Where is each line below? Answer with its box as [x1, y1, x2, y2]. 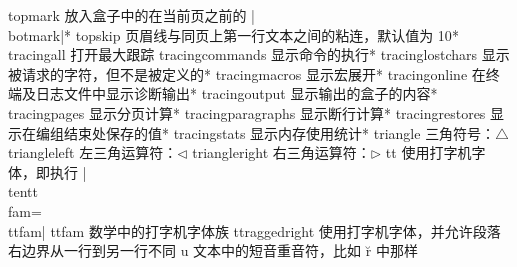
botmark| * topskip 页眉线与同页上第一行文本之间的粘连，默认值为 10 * [8, 24, 459, 45]
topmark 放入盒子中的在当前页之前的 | [8, 5, 255, 25]
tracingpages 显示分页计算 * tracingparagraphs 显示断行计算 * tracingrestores [8, 102, 486, 123]
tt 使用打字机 [385, 142, 472, 163]
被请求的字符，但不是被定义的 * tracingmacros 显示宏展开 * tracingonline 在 [8, 63, 486, 84]
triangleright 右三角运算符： [192, 142, 371, 163]
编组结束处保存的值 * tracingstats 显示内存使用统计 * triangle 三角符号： [35, 122, 496, 143]
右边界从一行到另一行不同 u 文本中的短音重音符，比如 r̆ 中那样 [8, 240, 418, 261]
